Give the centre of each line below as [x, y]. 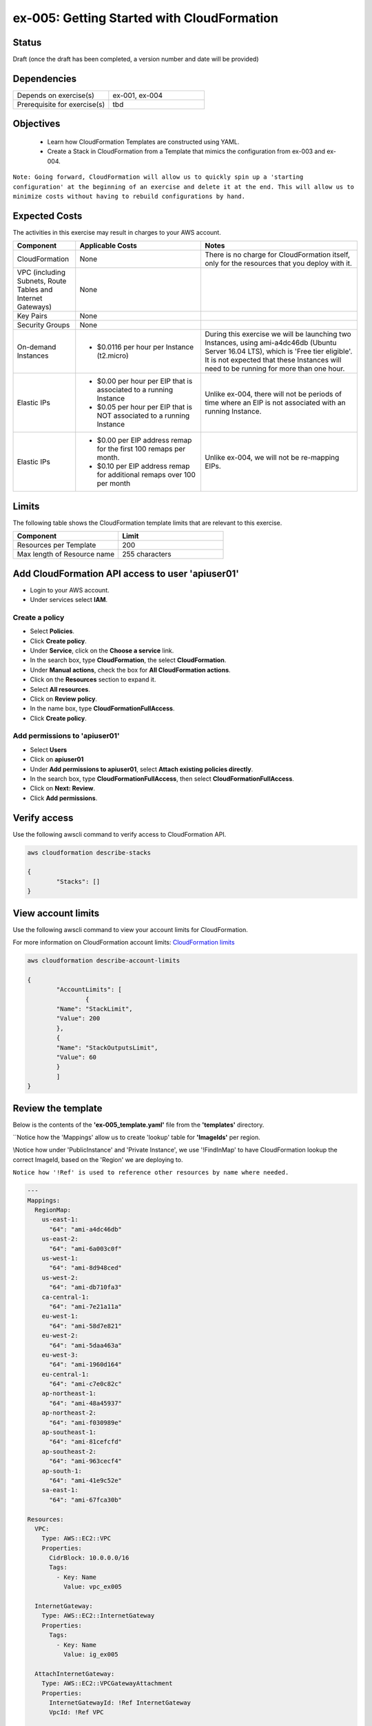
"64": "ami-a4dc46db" [85, 1229]
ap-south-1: [62, 1471]
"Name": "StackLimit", [95, 1009]
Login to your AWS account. [70, 590]
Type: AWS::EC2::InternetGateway [98, 1616]
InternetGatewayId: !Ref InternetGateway [120, 1703]
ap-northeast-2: [69, 1413]
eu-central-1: [65, 1374]
